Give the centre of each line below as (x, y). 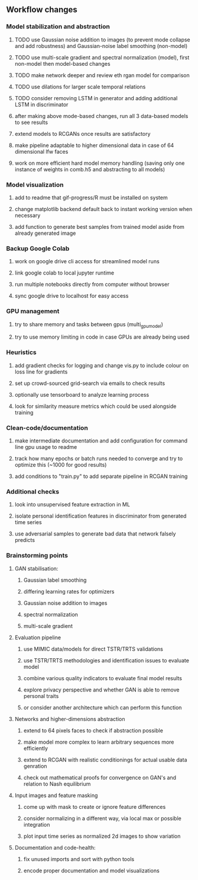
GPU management (33, 311)
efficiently (36, 748)
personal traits (41, 696)
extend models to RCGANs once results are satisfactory (82, 133)
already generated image (45, 233)
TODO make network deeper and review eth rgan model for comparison (102, 75)
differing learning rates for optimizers (69, 591)
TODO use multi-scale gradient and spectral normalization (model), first (102, 57)
